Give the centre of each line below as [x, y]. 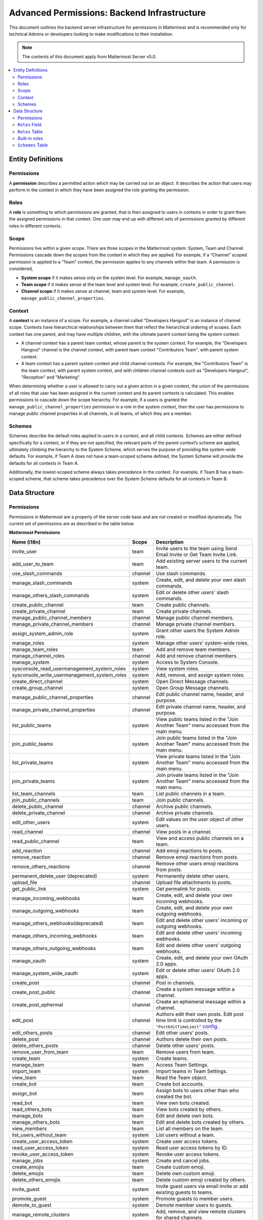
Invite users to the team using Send [197, 548]
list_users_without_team [39, 1135]
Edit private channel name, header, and [201, 707]
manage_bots [28, 1116]
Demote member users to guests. [194, 1205]
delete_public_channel [38, 806]
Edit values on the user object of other [200, 819]
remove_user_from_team [40, 1052]
